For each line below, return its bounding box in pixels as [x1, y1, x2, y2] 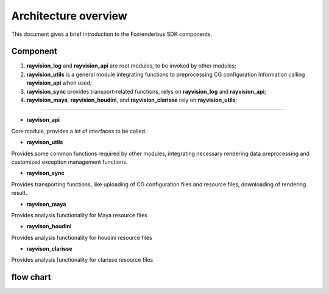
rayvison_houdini [26, 223, 72, 230]
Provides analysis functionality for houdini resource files [11, 234, 152, 241]
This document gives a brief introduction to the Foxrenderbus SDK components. [11, 30, 213, 38]
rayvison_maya [26, 200, 66, 208]
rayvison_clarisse [26, 245, 73, 253]
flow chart [11, 272, 51, 282]
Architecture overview [11, 9, 127, 23]
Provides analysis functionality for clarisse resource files [11, 256, 154, 264]
